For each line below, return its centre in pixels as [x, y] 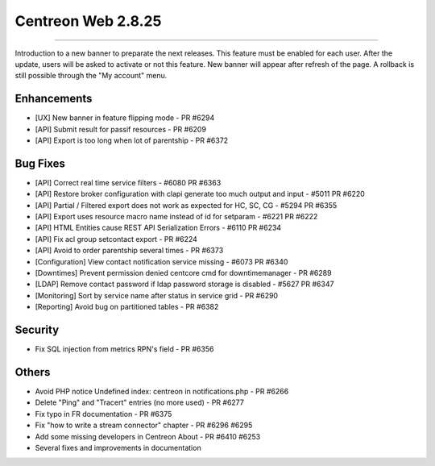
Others [33, 372]
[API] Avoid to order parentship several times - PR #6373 [129, 251]
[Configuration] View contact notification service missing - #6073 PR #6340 [162, 261]
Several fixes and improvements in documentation [118, 447]
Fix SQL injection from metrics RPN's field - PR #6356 [124, 349]
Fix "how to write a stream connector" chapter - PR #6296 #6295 [144, 425]
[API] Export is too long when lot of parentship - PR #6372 [132, 140]
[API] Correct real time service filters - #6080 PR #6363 [128, 182]
